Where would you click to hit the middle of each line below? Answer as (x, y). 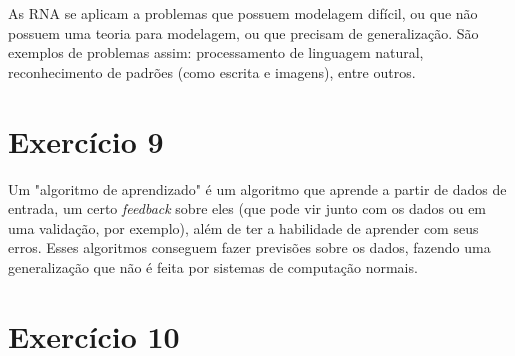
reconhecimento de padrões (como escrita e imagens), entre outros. (212, 71)
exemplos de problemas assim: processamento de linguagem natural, (216, 52)
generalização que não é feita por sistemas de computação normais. (213, 266)
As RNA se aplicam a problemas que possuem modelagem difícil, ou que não (243, 13)
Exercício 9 (86, 140)
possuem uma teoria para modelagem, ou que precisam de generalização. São (243, 32)
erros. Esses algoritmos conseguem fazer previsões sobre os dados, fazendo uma (249, 247)
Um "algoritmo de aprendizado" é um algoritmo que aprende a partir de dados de (257, 188)
